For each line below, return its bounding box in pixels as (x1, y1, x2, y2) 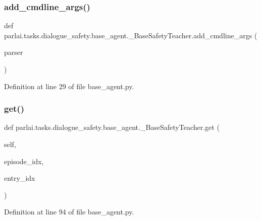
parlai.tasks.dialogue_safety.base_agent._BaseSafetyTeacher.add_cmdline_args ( (4, 30, 257, 40)
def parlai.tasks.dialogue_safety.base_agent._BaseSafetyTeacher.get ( (4, 122, 220, 132)
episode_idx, (4, 156, 44, 166)
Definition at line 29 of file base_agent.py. (4, 81, 134, 91)
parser (4, 47, 23, 57)
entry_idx (4, 173, 35, 183)
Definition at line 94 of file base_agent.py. (4, 206, 134, 217)
